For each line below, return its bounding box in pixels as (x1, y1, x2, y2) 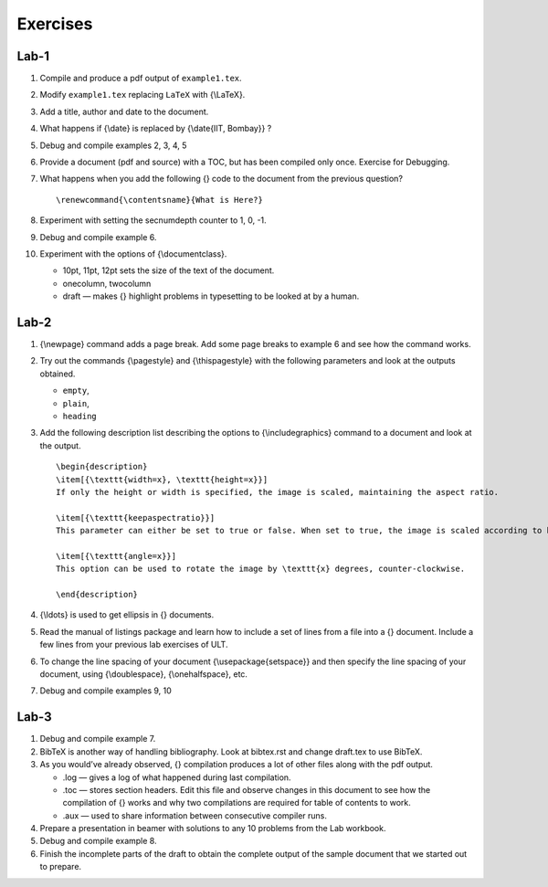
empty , (62, 385, 90, 396)
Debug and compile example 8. (39, 836, 157, 847)
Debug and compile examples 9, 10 (39, 685, 173, 696)
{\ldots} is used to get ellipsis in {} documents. (39, 609, 215, 620)
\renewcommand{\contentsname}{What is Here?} (56, 195, 264, 205)
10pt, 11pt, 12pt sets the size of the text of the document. (62, 265, 275, 276)
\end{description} (56, 589, 139, 600)
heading (62, 411, 98, 421)
